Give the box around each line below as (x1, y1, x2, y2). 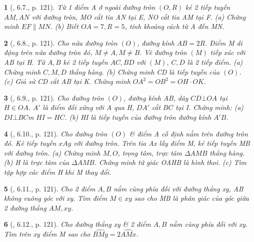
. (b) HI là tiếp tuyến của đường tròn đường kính (64, 111, 211, 122)
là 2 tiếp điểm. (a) (187, 56, 243, 67)
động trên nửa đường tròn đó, (4, 47, 92, 57)
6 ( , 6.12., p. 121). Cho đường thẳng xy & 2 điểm (4, 219, 151, 229)
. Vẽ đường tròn (139, 47, 187, 57)
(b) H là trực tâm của (4, 157, 69, 167)
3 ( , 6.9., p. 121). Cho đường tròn (4, 92, 104, 103)
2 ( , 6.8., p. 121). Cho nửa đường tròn (4, 37, 118, 48)
